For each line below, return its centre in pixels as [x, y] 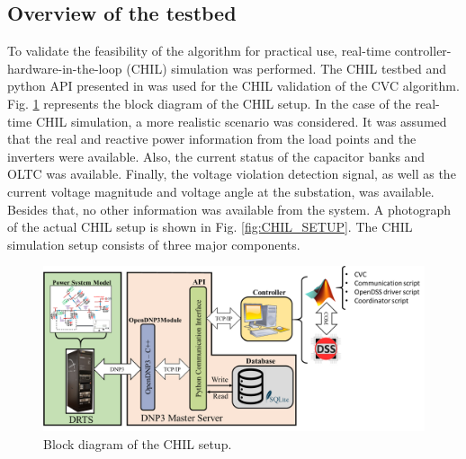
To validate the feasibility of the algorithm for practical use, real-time [199, 51]
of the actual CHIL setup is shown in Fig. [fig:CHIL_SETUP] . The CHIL [210, 227]
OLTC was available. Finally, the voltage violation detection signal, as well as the [232, 174]
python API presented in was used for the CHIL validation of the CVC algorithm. [233, 86]
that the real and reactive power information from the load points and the [212, 139]
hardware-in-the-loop [65, 68]
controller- [423, 51]
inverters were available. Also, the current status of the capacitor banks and [216, 156]
